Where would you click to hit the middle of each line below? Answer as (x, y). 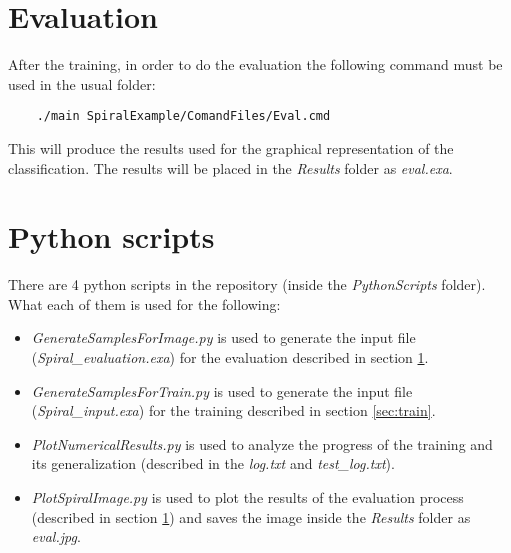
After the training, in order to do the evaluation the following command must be (255, 64)
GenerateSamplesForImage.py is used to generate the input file (223, 337)
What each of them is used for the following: (144, 303)
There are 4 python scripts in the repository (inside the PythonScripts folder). (247, 284)
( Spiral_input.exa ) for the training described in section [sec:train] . (233, 410)
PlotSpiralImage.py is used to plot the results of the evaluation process (247, 497)
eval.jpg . (56, 536)
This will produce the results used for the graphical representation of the (231, 147)
